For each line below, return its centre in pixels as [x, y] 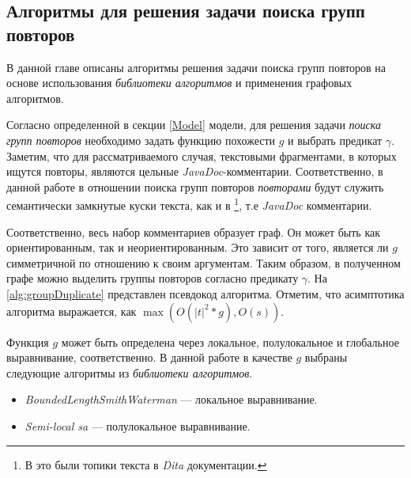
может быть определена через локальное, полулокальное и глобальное [230, 341]
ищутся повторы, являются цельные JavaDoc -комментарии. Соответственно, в [195, 171]
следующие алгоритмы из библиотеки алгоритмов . [130, 372]
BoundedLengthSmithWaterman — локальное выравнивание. [171, 399]
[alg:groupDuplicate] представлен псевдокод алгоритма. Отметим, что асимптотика [205, 293]
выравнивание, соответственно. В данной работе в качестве [149, 357]
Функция [28, 341]
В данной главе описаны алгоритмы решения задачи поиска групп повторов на [196, 67]
